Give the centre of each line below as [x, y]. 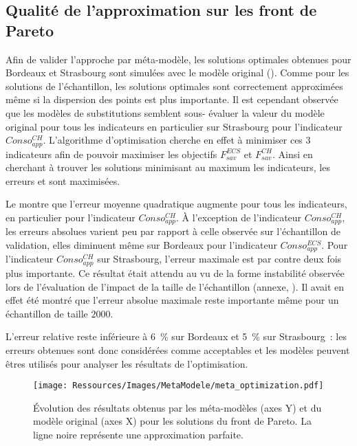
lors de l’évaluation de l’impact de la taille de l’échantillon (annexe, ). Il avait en [175, 286]
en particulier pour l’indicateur [71, 217]
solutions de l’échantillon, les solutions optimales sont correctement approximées [174, 86]
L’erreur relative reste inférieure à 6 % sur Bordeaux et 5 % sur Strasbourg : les [176, 336]
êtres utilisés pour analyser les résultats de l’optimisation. [127, 363]
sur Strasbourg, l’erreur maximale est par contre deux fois [219, 259]
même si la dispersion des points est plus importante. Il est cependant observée [172, 99]
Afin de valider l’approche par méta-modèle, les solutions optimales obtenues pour [178, 59]
